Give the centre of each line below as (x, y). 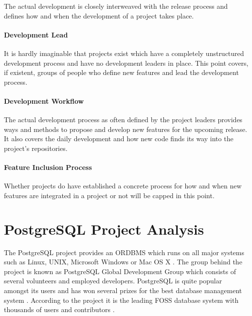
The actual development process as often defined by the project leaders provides (123, 120)
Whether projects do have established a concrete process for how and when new (123, 186)
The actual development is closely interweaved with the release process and (116, 6)
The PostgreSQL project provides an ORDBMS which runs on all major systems (124, 252)
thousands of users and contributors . (59, 309)
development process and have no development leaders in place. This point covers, (126, 63)
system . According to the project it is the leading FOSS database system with (121, 300)
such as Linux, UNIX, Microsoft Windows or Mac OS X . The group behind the (123, 262)
